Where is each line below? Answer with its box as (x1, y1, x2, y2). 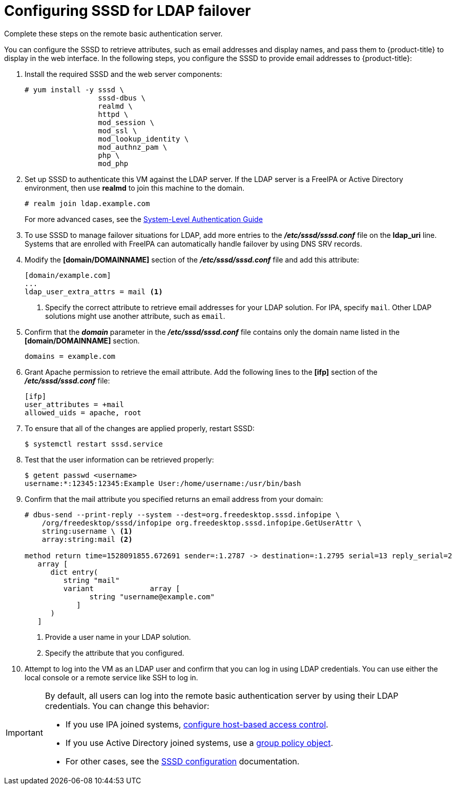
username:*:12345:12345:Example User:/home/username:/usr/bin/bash (25, 479, 301, 488)
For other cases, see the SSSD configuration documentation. (65, 756, 300, 766)
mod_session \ (98, 118, 154, 127)
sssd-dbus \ (98, 93, 146, 102)
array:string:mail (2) (42, 535, 133, 543)
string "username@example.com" (89, 592, 215, 601)
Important (6, 727, 43, 738)
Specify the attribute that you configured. (45, 648, 184, 657)
